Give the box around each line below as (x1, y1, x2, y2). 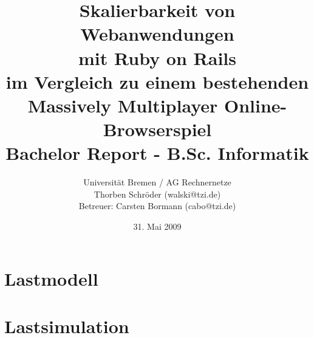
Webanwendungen (80, 21, 234, 46)
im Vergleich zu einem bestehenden (5, 69, 309, 94)
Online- (224, 92, 287, 117)
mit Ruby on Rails (78, 45, 236, 70)
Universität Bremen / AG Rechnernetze (83, 176, 231, 188)
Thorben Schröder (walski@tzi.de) (94, 187, 221, 200)
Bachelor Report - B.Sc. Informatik (5, 140, 309, 165)
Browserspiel (103, 117, 212, 142)
